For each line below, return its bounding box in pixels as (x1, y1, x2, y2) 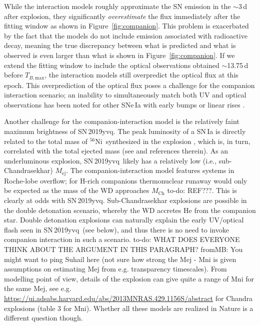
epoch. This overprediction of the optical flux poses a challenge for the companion (4, 79, 255, 90)
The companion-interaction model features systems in (70, 165, 234, 175)
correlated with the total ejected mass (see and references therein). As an (4, 145, 228, 156)
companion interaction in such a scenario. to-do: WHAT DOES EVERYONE (4, 234, 240, 244)
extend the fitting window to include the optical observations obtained (4, 59, 219, 70)
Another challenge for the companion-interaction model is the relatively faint (4, 116, 239, 126)
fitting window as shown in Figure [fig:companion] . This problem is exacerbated (4, 20, 249, 31)
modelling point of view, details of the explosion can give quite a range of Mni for (4, 273, 254, 283)
